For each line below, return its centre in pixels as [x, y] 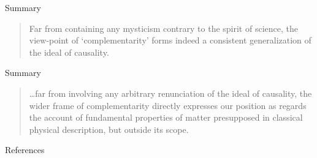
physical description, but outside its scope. [109, 129]
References [25, 150]
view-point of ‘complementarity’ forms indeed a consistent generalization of [170, 40]
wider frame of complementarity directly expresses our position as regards [168, 105]
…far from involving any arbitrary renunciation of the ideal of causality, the [170, 93]
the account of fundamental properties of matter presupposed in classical [166, 117]
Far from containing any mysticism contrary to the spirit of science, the [163, 28]
